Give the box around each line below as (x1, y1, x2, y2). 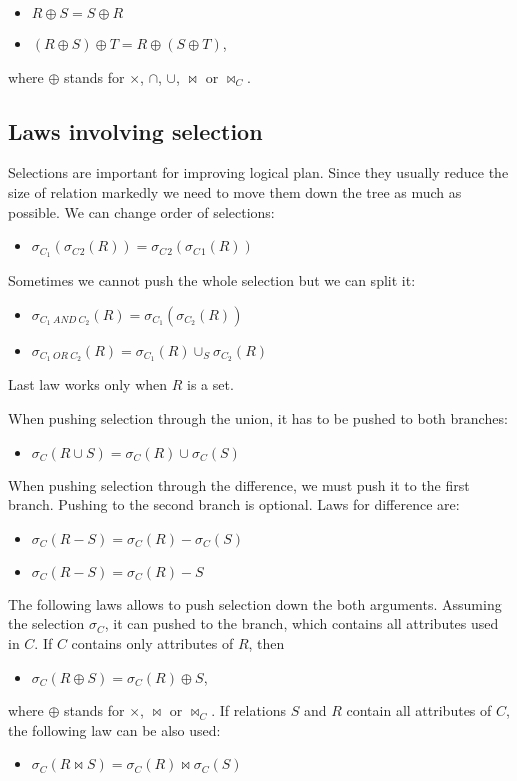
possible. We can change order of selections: (8, 201, 275, 222)
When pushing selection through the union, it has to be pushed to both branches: (8, 408, 508, 429)
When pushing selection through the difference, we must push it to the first (8, 474, 470, 495)
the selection (8, 613, 85, 634)
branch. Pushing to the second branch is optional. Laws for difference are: (8, 494, 460, 515)
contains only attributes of (71, 633, 234, 654)
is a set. (187, 374, 234, 395)
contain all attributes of (346, 700, 492, 721)
